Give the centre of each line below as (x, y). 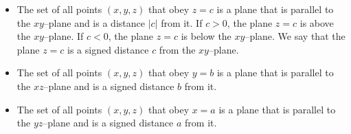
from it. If (182, 22)
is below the (206, 36)
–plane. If (64, 36)
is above (317, 22)
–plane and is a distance (94, 22)
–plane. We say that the (295, 36)
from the (177, 49)
